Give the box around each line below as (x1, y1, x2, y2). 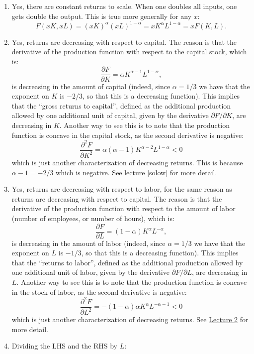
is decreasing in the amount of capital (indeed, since (11, 81, 170, 91)
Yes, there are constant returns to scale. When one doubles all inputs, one (11, 1, 237, 11)
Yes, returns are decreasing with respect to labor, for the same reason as (11, 184, 232, 194)
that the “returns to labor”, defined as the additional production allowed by (11, 257, 243, 267)
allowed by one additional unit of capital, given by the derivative (11, 110, 209, 120)
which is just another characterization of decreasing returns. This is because (11, 157, 243, 167)
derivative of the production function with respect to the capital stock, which (11, 46, 247, 57)
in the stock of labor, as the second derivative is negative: (11, 286, 187, 297)
